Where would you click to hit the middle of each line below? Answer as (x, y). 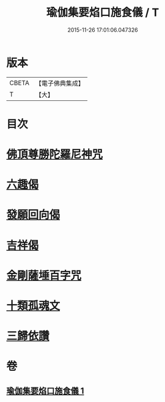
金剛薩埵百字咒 (44, 275)
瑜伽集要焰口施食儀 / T (103, 13)
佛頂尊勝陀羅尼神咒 (55, 154)
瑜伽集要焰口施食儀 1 (45, 391)
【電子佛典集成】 (60, 83)
